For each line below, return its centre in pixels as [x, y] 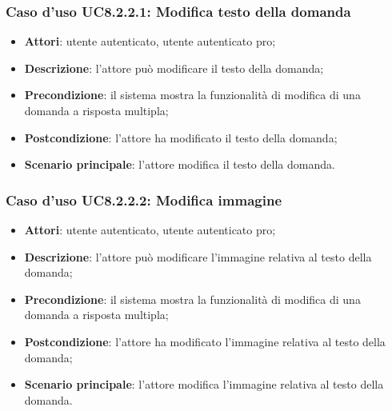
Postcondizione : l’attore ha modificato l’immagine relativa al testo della [205, 341]
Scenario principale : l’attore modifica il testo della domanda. [180, 164]
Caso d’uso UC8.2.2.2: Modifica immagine [144, 200]
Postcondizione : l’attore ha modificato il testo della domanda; [181, 137]
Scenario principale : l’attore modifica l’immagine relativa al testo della [204, 384]
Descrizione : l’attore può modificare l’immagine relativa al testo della [198, 256]
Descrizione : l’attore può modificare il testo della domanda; [174, 68]
